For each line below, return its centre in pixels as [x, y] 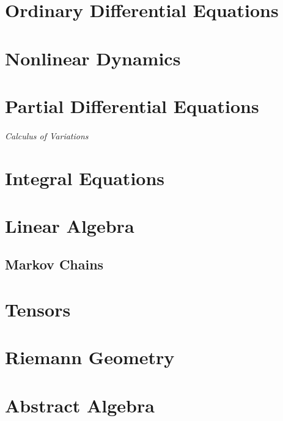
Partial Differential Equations [132, 105]
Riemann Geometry [90, 357]
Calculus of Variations [47, 135]
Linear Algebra [70, 225]
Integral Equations [85, 178]
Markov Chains [54, 264]
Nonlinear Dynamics [93, 58]
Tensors [38, 309]
